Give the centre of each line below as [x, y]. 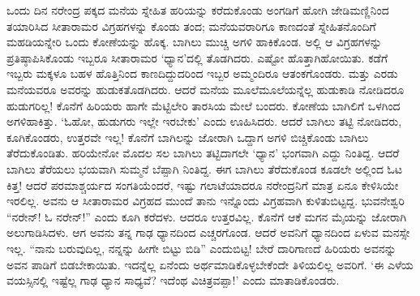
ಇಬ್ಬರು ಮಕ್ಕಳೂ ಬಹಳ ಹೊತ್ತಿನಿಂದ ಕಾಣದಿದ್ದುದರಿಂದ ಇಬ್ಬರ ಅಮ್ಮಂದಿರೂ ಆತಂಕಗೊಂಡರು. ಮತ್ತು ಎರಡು [202, 73]
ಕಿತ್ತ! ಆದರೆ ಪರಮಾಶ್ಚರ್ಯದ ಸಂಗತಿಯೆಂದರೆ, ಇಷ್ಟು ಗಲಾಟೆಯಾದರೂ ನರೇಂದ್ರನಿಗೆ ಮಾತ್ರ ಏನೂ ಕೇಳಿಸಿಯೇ [203, 184]
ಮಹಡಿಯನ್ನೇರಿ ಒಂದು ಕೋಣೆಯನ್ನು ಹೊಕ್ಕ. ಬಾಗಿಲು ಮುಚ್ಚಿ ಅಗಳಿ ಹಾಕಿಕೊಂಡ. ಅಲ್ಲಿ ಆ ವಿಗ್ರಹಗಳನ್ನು [194, 42]
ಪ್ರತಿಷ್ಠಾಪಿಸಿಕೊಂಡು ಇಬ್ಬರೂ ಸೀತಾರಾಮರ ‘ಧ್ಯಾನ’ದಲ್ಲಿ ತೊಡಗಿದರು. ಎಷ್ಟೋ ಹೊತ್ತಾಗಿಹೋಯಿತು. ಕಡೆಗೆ [197, 57]
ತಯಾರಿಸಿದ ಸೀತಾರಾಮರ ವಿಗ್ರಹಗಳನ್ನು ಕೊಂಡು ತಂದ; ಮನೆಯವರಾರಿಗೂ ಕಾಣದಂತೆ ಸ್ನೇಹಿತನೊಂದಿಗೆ [191, 26]
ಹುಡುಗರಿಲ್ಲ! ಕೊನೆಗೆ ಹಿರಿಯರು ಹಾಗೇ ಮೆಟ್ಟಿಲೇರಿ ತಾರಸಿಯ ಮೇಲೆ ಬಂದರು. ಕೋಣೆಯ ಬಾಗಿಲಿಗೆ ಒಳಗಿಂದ [204, 105]
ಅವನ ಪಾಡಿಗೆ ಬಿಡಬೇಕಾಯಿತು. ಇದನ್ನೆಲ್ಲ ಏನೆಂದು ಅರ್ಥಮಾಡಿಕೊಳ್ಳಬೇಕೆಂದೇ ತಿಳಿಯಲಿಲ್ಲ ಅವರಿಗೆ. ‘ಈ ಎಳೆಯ [210, 264]
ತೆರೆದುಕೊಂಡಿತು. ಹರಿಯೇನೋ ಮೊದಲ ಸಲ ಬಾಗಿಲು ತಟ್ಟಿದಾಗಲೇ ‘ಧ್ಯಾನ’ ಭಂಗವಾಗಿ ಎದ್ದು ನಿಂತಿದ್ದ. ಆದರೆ [203, 153]
